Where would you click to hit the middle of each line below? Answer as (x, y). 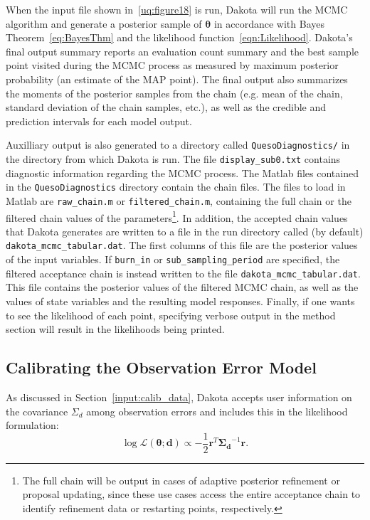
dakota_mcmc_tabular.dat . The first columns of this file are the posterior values (182, 245)
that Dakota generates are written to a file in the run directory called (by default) (185, 231)
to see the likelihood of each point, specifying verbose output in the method (171, 315)
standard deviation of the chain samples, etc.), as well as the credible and (166, 107)
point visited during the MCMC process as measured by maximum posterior (172, 65)
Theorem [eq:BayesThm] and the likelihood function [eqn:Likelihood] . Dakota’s (179, 37)
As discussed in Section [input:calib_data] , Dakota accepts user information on (179, 397)
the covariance (37, 411)
